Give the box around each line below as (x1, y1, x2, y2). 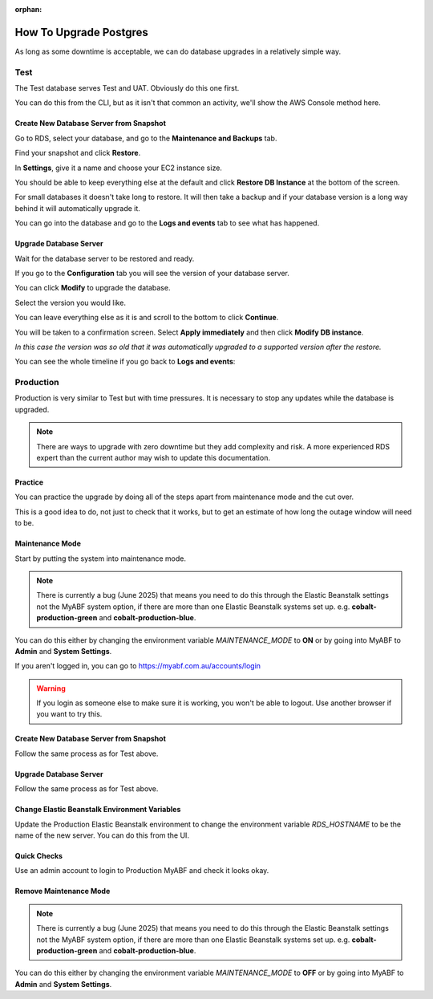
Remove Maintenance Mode (14, 887, 111, 896)
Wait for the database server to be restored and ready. (14, 254, 195, 263)
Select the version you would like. (14, 298, 126, 307)
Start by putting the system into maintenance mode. (14, 554, 186, 563)
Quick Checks (14, 851, 63, 861)
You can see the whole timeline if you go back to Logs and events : (14, 357, 236, 367)
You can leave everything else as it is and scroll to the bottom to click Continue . (14, 313, 279, 323)
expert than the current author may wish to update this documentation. (36, 453, 270, 462)
